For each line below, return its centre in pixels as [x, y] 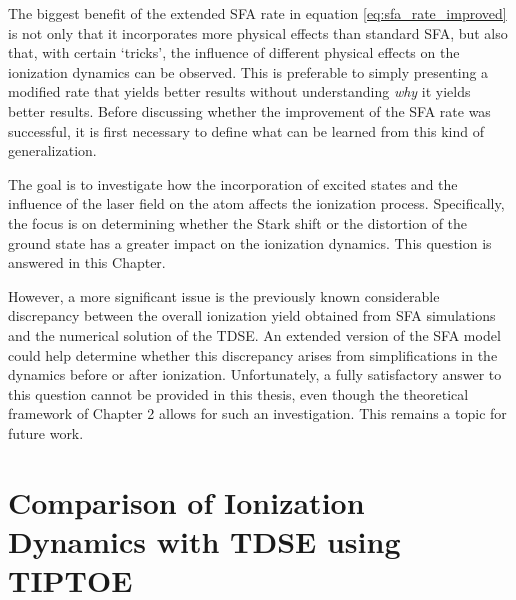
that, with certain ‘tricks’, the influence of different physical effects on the [234, 52]
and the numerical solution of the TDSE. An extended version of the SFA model [254, 334]
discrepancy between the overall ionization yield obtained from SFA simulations [252, 315]
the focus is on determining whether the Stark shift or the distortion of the [238, 222]
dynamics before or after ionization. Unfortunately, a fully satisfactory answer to [255, 374]
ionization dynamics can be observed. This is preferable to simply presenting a [248, 71]
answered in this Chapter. [87, 262]
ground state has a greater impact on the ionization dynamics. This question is [250, 242]
